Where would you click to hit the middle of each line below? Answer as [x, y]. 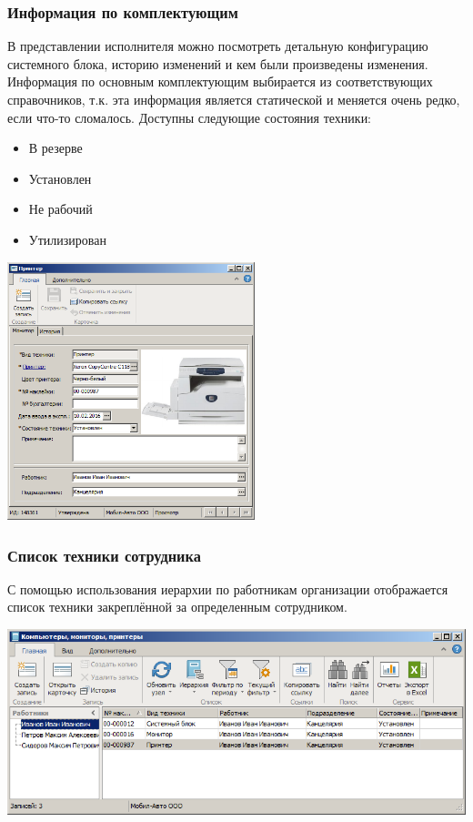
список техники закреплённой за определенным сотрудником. [177, 607]
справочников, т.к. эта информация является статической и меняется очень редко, [234, 99]
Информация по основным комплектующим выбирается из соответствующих [220, 81]
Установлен [60, 178]
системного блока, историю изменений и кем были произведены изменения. [218, 63]
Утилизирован [67, 239]
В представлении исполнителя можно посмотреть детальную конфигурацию [218, 46]
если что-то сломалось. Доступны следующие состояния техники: [190, 117]
